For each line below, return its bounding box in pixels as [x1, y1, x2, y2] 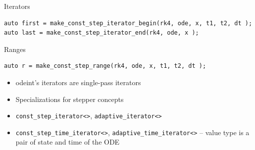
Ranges [4, 44, 26, 54]
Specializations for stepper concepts [15, 94, 124, 104]
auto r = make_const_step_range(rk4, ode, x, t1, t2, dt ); [4, 62, 206, 70]
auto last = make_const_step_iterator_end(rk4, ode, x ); [4, 29, 199, 37]
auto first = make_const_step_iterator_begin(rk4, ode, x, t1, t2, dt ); [4, 19, 253, 27]
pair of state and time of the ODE [15, 137, 120, 147]
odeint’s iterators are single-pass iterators [15, 77, 141, 87]
